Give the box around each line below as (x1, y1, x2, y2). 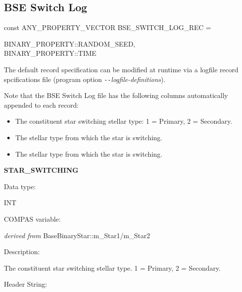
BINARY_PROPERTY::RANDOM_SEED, (4, 38, 135, 49)
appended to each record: (4, 99, 79, 110)
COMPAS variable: (4, 213, 61, 224)
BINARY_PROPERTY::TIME (4, 48, 97, 58)
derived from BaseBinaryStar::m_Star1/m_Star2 (4, 230, 150, 240)
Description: (4, 246, 40, 257)
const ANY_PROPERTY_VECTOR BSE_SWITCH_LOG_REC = (4, 22, 211, 32)
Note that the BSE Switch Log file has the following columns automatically (4, 90, 228, 100)
